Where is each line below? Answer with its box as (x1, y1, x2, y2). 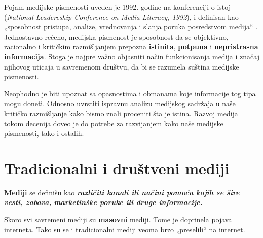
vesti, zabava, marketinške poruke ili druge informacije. (4, 197, 203, 208)
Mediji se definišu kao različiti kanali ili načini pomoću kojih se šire (4, 187, 240, 197)
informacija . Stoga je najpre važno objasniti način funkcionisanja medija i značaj (4, 51, 259, 61)
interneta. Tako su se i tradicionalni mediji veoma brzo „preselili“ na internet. (4, 224, 245, 234)
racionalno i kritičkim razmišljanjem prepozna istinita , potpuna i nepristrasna (4, 41, 258, 52)
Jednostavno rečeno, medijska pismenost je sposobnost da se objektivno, (4, 31, 229, 42)
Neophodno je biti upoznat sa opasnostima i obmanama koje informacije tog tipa (4, 88, 256, 98)
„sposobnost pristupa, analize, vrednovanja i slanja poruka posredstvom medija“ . (4, 21, 258, 32)
